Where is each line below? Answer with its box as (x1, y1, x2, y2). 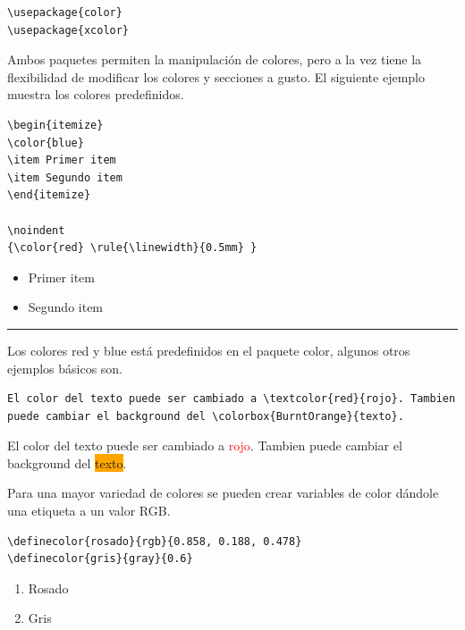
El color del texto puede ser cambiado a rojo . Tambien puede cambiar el (7, 436, 402, 455)
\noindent (7, 223, 65, 237)
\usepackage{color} (7, 6, 123, 19)
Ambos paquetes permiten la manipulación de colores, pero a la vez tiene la (7, 50, 422, 69)
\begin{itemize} (7, 118, 104, 131)
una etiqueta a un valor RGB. (7, 501, 171, 520)
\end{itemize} (7, 189, 91, 202)
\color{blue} (7, 136, 84, 149)
